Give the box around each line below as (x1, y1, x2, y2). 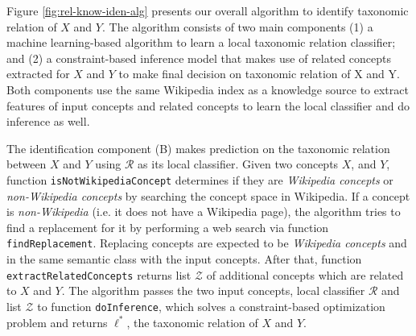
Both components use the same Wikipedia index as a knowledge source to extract (6, 81, 409, 97)
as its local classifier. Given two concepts (138, 156, 339, 172)
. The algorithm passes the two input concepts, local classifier (61, 282, 365, 299)
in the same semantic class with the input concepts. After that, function (6, 251, 362, 268)
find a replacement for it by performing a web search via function (6, 218, 329, 235)
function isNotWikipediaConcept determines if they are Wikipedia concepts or (6, 171, 393, 188)
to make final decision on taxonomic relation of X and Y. (118, 65, 400, 82)
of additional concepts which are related (206, 266, 404, 283)
